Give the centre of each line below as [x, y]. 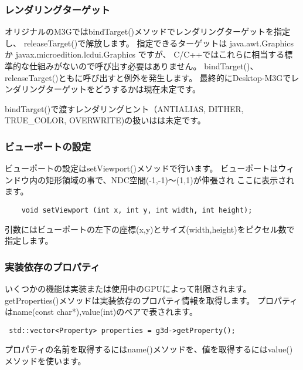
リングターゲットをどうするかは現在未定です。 [111, 89]
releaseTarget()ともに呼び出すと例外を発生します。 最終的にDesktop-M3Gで [148, 77]
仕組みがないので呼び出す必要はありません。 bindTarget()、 [144, 66]
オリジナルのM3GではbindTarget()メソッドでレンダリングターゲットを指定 [148, 31]
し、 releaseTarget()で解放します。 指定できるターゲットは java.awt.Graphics [149, 43]
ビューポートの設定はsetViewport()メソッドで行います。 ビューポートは [142, 168]
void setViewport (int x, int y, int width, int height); [137, 210]
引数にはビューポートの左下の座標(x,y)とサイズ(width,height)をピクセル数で [150, 229]
